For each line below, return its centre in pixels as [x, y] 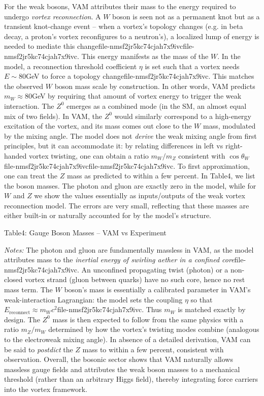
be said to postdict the [39, 349]
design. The [22, 319]
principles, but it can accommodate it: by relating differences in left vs [114, 146]
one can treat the [31, 176]
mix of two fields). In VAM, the [53, 116]
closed [13, 279]
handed [15, 155]
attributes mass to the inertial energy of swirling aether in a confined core [119, 260]
